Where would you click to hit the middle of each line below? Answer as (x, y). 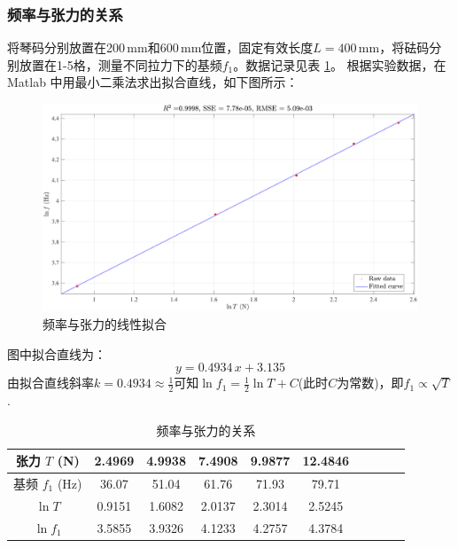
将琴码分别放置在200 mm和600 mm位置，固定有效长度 (160, 47)
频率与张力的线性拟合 (105, 323)
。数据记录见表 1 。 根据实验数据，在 (340, 64)
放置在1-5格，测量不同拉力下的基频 (120, 64)
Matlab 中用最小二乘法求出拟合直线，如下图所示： (153, 82)
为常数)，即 (370, 383)
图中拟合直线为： (57, 353)
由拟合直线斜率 (50, 383)
